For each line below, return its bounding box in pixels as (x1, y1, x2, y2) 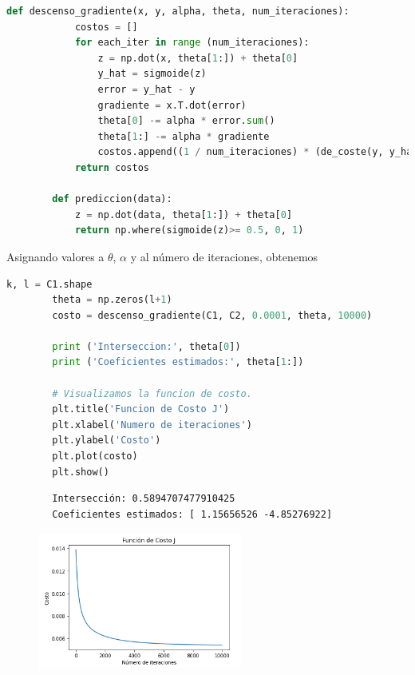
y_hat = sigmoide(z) (97, 68, 207, 80)
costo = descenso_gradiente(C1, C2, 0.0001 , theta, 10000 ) (52, 309, 373, 321)
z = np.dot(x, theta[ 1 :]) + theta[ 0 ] (97, 52, 298, 64)
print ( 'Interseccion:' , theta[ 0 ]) (52, 340, 241, 352)
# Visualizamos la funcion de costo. (52, 387, 252, 399)
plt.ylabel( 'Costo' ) (52, 435, 161, 447)
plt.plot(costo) (52, 451, 138, 463)
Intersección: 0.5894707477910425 (52, 493, 235, 505)
